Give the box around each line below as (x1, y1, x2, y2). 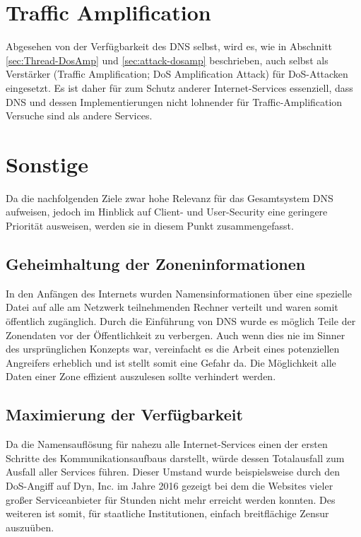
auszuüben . (6, 519, 54, 534)
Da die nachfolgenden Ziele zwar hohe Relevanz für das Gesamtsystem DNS (6, 190, 333, 205)
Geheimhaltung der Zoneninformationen (6, 252, 306, 274)
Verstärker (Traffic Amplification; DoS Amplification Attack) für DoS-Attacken (6, 66, 348, 81)
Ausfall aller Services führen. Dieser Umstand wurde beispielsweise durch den (6, 464, 341, 479)
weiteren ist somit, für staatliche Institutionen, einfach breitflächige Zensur (6, 506, 329, 521)
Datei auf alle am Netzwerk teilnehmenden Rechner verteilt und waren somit (6, 300, 338, 314)
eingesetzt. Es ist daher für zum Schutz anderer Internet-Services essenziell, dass (6, 80, 353, 95)
